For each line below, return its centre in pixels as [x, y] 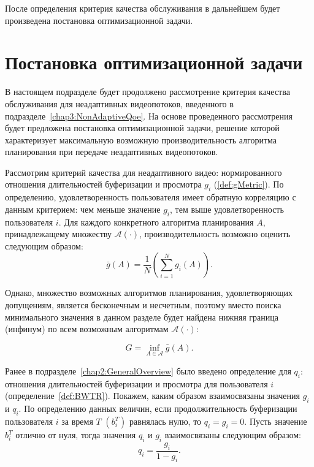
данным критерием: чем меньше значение [83, 209]
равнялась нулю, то [166, 421]
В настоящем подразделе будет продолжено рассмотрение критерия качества [147, 92]
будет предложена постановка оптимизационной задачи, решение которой [142, 128]
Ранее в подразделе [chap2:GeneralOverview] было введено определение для [148, 371]
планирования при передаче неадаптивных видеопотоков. [112, 152]
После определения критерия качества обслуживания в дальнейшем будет [143, 8]
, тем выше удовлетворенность [227, 209]
